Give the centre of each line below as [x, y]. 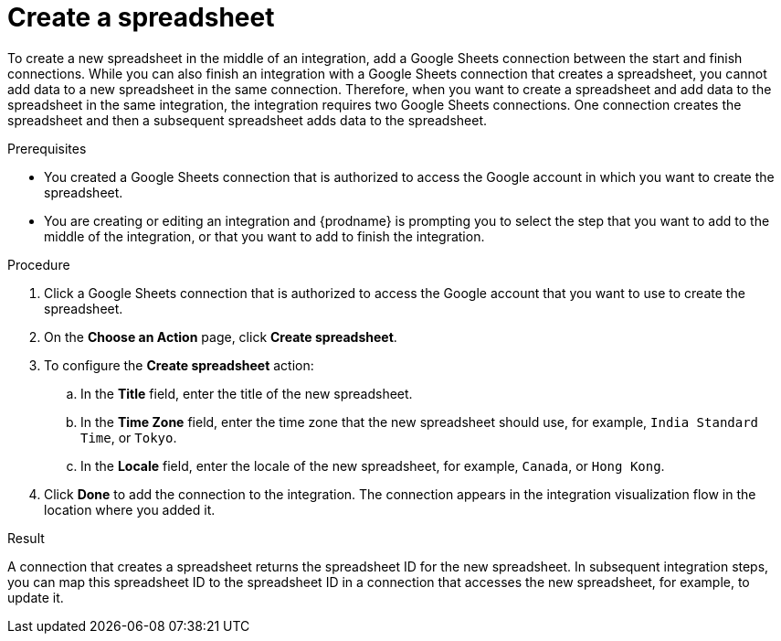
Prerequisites [47, 148]
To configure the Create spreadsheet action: [179, 365]
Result [26, 538]
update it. [36, 597]
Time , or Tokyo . [129, 437]
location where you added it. [130, 509]
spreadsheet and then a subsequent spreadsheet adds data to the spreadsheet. [248, 120]
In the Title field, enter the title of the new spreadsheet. [247, 393]
